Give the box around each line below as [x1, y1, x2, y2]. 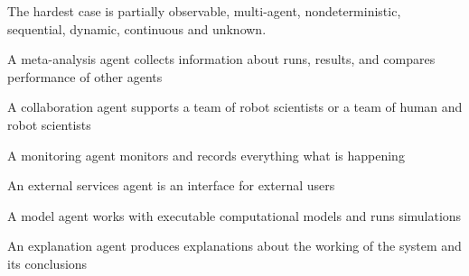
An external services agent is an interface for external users [7, 176, 335, 195]
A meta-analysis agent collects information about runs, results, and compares [7, 50, 436, 69]
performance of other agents [7, 67, 163, 86]
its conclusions [7, 253, 88, 272]
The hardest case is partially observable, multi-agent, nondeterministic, [7, 2, 401, 20]
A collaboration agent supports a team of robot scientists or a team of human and [7, 97, 463, 116]
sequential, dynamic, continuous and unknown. [7, 19, 267, 38]
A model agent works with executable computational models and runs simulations [7, 206, 462, 225]
